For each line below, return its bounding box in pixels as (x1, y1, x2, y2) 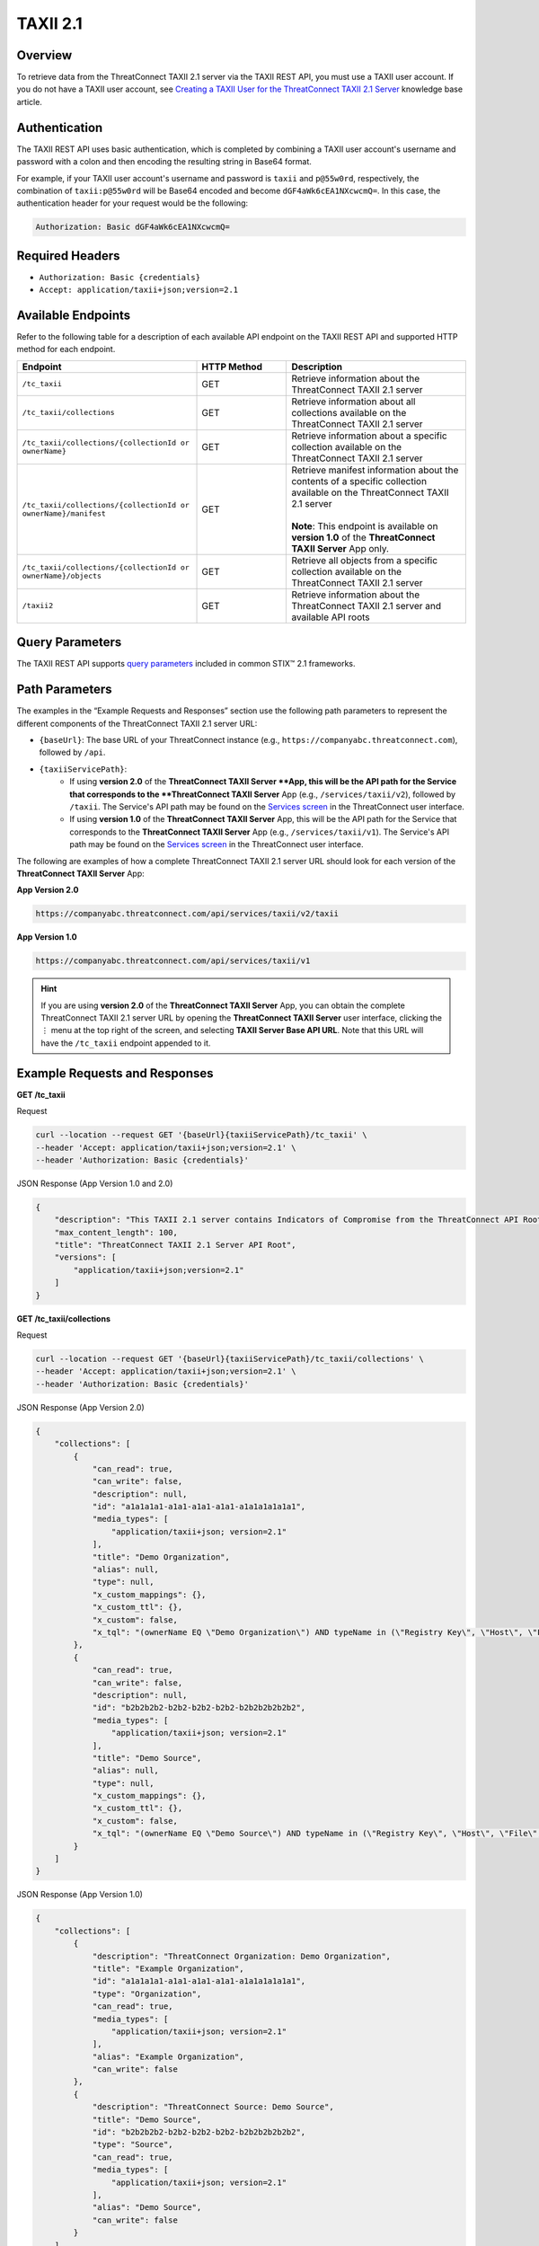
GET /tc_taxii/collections (16, 1313, 111, 1324)
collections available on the (291, 406, 407, 419)
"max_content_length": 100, (54, 1227, 179, 1237)
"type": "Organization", (92, 1988, 202, 1999)
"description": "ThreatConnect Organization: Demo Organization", (92, 1950, 391, 1961)
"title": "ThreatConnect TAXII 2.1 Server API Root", (54, 1240, 296, 1251)
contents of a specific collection (291, 474, 427, 487)
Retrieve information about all (291, 395, 416, 408)
